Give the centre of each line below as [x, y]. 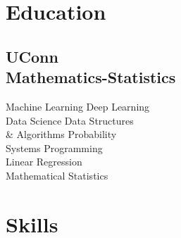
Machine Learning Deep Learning [78, 106]
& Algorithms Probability [61, 134]
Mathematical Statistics [57, 175]
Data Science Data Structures [70, 120]
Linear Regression [44, 162]
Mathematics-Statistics [91, 77]
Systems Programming [54, 148]
